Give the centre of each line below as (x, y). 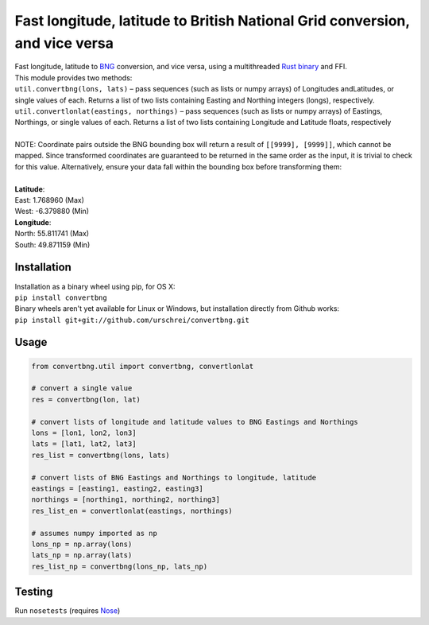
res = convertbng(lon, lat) (86, 399)
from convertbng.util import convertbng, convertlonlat (143, 366)
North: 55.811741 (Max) (52, 234)
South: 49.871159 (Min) (52, 245)
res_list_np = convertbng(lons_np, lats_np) (120, 566)
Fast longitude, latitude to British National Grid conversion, (212, 21)
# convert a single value (82, 388)
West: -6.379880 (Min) (52, 212)
